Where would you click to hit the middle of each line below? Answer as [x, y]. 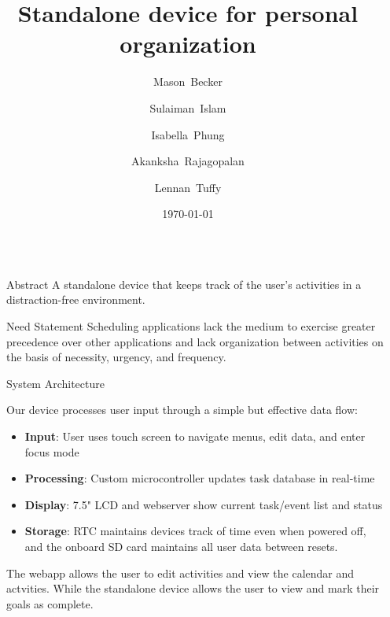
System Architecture [55, 383]
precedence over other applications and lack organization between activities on [195, 341]
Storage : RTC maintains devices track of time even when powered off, [195, 531]
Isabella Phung [188, 134]
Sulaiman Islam [188, 107]
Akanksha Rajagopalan [188, 161]
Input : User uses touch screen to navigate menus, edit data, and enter [195, 436]
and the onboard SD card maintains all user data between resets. [181, 546]
